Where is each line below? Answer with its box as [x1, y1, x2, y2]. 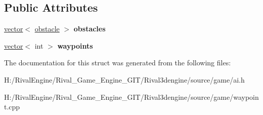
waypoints [57, 40, 93, 51]
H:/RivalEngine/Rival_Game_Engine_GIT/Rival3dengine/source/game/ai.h [4, 74, 245, 85]
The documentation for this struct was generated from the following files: [4, 57, 231, 68]
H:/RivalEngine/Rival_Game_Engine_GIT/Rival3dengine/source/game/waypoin [4, 91, 259, 102]
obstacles [73, 23, 106, 34]
